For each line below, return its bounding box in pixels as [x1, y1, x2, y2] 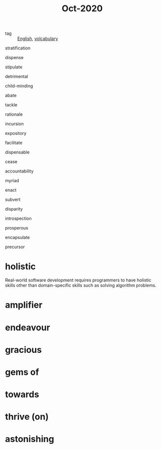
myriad [5, 178, 20, 184]
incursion [5, 121, 24, 127]
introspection [5, 215, 32, 221]
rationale [5, 111, 23, 117]
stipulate [5, 64, 23, 70]
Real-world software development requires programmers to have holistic [5, 277, 152, 283]
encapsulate [5, 235, 30, 240]
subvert [5, 196, 21, 203]
